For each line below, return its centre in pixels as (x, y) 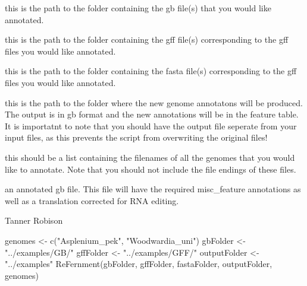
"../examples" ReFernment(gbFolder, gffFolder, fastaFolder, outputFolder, (139, 264)
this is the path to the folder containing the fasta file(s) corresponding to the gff (151, 71)
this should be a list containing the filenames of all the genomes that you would (150, 157)
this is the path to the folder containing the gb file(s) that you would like (138, 8)
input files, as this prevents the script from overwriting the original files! (136, 137)
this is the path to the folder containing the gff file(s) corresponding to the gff (147, 39)
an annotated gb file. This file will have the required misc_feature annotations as (153, 189)
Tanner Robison (34, 220)
